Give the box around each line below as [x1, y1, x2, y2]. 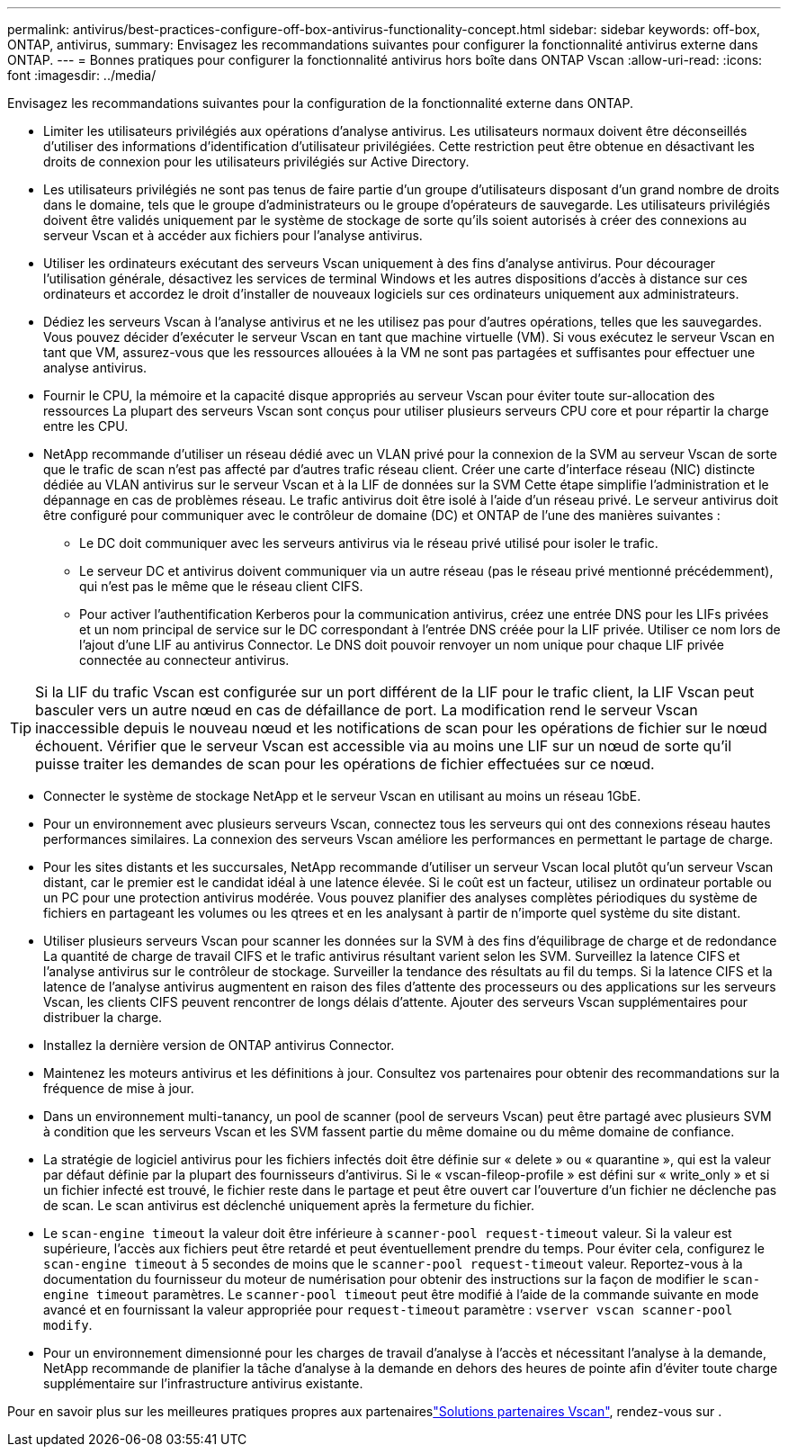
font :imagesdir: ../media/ [7, 67, 157, 83]
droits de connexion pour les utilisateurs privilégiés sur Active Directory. [43, 154, 470, 169]
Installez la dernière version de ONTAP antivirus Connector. [43, 1037, 395, 1053]
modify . [43, 1317, 93, 1333]
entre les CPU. [43, 418, 129, 434]
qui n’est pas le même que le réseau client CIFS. [79, 579, 363, 594]
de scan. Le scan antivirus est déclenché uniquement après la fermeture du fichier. [43, 1198, 534, 1213]
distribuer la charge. [43, 1010, 163, 1025]
